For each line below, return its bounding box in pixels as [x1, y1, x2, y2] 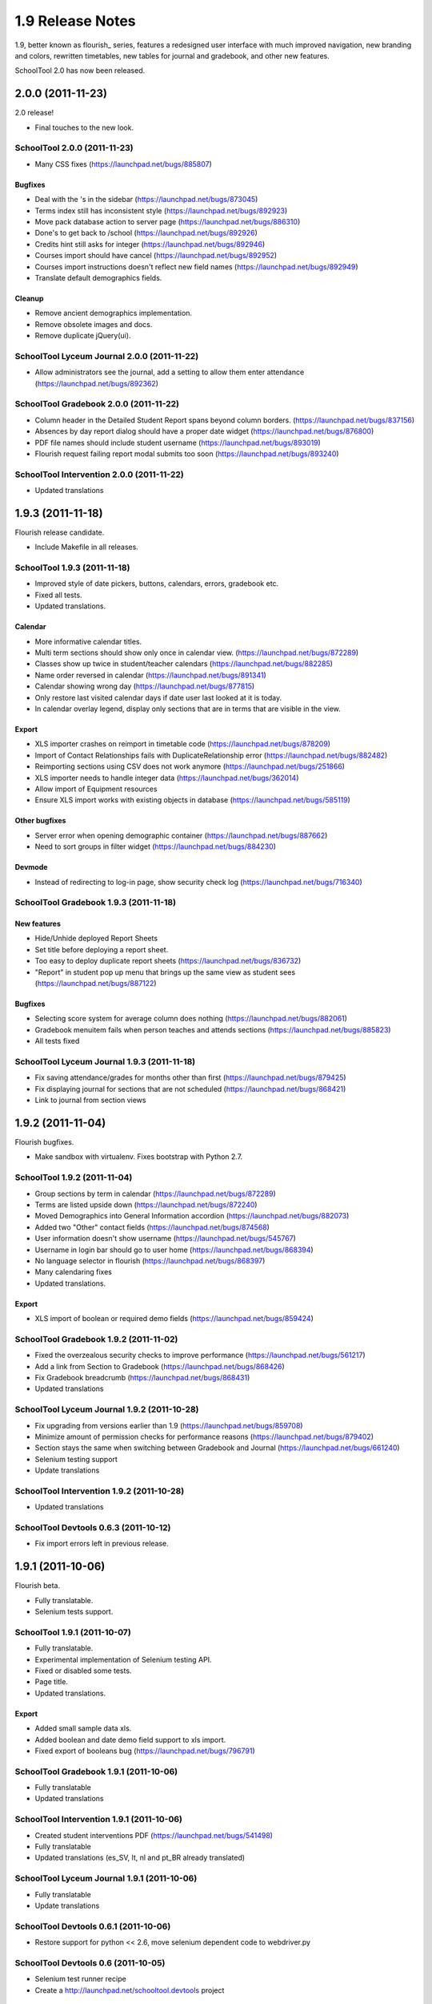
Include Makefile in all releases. [34, 542, 139, 552]
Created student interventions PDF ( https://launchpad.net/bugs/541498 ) [34, 1830, 274, 1840]
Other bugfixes [14, 816, 66, 826]
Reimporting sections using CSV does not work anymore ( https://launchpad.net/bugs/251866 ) [34, 762, 346, 771]
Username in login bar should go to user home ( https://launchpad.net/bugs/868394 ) [34, 1245, 314, 1255]
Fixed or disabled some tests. [34, 1666, 132, 1675]
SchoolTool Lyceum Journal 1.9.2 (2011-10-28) [14, 1404, 199, 1415]
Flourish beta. [14, 1581, 61, 1590]
